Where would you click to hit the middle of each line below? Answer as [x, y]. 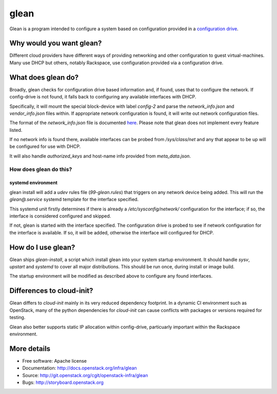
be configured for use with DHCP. [45, 147]
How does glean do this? [41, 169]
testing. [17, 318]
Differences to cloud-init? [51, 291]
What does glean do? [44, 77]
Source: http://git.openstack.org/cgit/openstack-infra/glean [85, 375]
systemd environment [33, 183]
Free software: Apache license [55, 361]
